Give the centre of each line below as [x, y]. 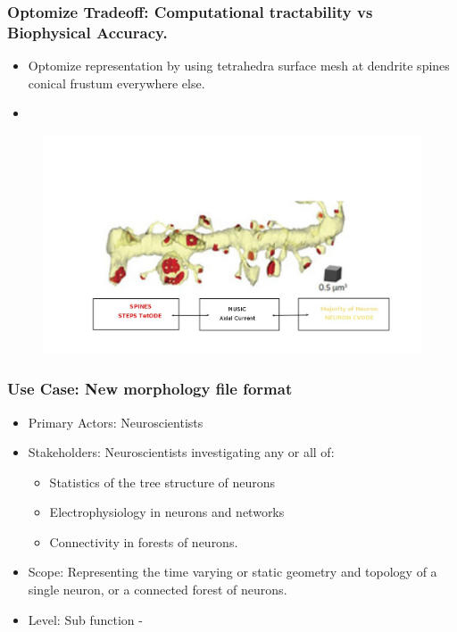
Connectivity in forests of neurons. [144, 541]
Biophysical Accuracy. [87, 32]
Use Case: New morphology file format [150, 389]
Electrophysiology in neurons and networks [167, 512]
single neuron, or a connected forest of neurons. [158, 590]
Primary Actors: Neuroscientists [116, 422]
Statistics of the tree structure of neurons [162, 482]
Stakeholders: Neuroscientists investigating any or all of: [181, 452]
